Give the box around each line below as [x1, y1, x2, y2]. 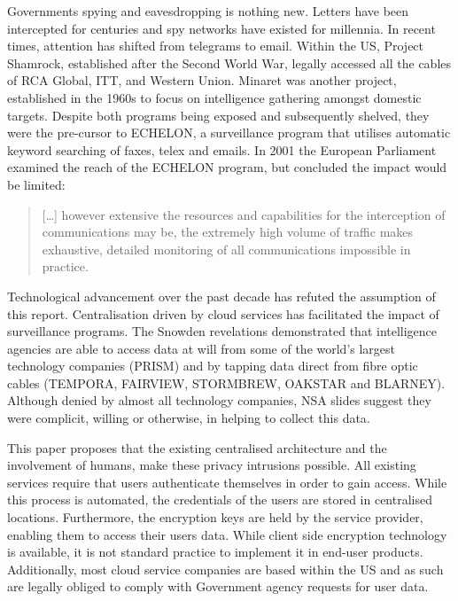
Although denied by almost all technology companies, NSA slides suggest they [7, 391, 431, 410]
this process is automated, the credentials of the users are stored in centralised [7, 490, 432, 509]
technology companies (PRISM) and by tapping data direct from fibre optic [7, 356, 418, 375]
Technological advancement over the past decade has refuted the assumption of [7, 286, 436, 305]
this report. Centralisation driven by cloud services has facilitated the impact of [7, 304, 439, 323]
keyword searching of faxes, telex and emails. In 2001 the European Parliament [7, 140, 437, 159]
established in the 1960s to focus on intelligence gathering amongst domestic [7, 88, 422, 106]
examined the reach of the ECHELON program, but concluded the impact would [7, 158, 447, 176]
